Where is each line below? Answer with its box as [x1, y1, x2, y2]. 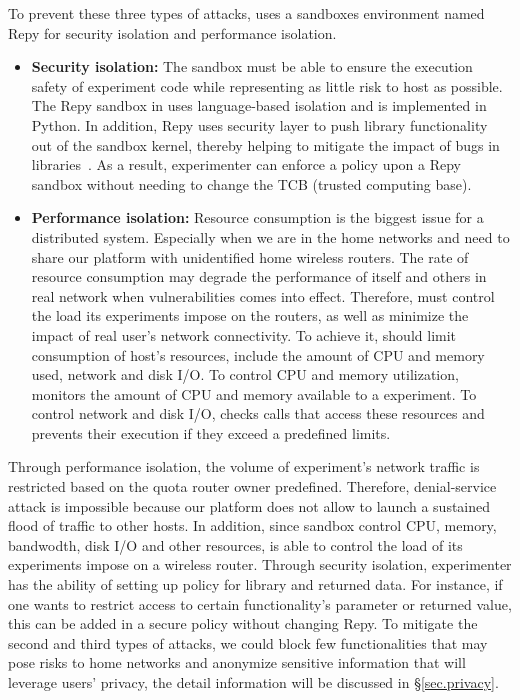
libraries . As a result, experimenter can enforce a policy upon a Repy [31, 154, 462, 175]
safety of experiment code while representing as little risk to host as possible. [31, 75, 503, 96]
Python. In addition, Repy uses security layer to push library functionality [31, 114, 488, 135]
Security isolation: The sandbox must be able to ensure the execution [31, 56, 473, 77]
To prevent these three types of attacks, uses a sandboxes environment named [8, 3, 485, 23]
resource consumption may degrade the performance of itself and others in [31, 266, 487, 287]
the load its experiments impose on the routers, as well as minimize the [31, 305, 469, 326]
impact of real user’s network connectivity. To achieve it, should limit [31, 324, 457, 345]
